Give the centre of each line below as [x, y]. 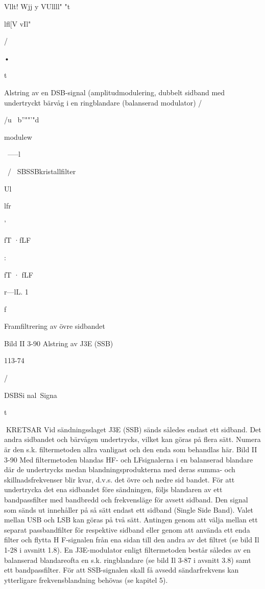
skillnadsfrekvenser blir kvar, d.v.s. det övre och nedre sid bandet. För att [119, 479]
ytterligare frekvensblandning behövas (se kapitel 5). [86, 580]
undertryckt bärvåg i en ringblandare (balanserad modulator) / [103, 102]
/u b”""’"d [22, 120]
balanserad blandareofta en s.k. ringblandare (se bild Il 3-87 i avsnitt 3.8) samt [128, 560]
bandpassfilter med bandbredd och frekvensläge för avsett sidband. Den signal [126, 499]
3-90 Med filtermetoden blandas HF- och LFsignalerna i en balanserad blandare [129, 459]
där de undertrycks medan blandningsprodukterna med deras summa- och [120, 469]
